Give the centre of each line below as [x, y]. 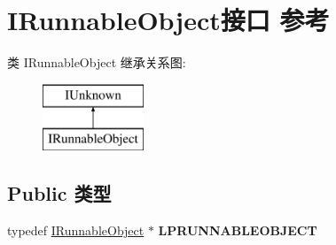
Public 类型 [59, 193]
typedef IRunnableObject [76, 230]
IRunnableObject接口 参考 [168, 20]
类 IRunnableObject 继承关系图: [97, 62]
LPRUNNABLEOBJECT [238, 230]
